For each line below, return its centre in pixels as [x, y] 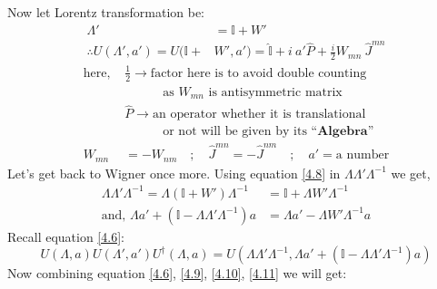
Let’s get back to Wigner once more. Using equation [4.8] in [174, 173]
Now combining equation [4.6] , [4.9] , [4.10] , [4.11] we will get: [177, 273]
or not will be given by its [235, 132]
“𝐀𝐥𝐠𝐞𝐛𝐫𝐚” [343, 132]
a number [363, 155]
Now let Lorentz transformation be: [106, 12]
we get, [411, 173]
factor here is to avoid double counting [258, 73]
